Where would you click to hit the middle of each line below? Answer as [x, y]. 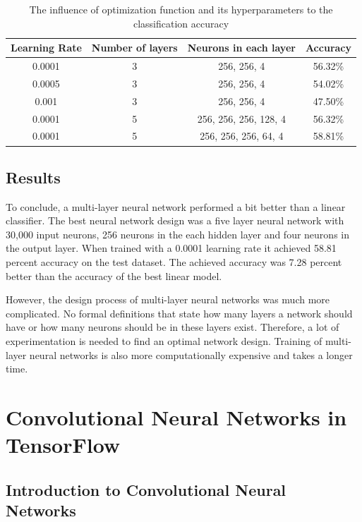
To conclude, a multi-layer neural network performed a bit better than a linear [176, 206]
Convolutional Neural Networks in [176, 417]
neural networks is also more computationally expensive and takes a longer [191, 354]
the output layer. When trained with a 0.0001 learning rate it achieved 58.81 [171, 248]
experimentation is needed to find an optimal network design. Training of [164, 341]
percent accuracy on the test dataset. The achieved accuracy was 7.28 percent [174, 262]
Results [33, 177]
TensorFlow [63, 445]
